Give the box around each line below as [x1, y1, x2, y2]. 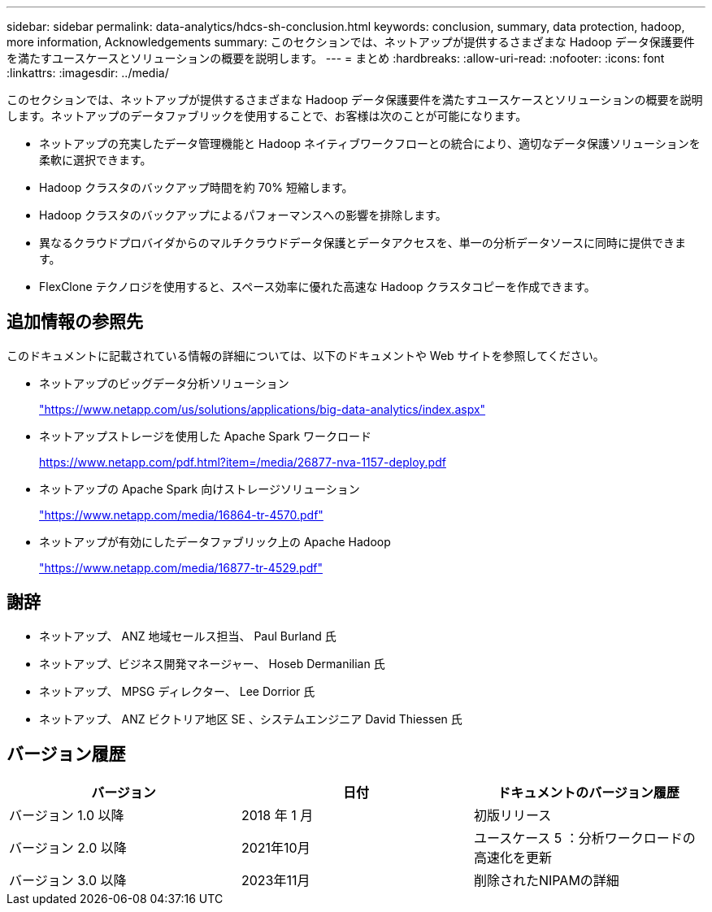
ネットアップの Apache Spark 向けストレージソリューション [39, 481, 360, 496]
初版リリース [473, 806, 552, 823]
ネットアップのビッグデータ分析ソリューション [39, 376, 289, 390]
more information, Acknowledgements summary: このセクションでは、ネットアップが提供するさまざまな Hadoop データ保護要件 [7, 35, 695, 49]
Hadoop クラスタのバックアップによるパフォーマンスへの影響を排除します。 [39, 208, 447, 222]
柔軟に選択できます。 [39, 153, 152, 167]
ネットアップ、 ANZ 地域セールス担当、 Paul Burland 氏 [39, 628, 336, 643]
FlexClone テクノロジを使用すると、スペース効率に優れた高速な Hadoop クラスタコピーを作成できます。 [39, 280, 596, 293]
